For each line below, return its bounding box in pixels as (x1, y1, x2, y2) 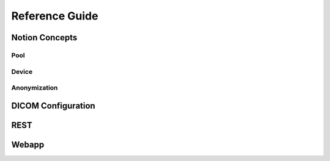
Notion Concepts (11, 32, 78, 43)
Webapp (11, 139, 45, 149)
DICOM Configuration (11, 101, 96, 111)
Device (11, 67, 33, 76)
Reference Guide (11, 9, 98, 23)
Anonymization (11, 84, 58, 92)
